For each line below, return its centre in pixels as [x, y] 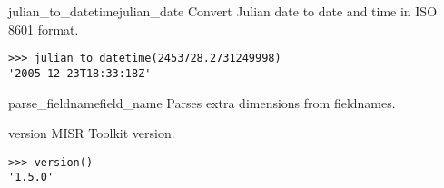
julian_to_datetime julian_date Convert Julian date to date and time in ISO [223, 11]
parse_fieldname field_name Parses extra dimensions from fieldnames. [202, 102]
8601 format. [44, 29]
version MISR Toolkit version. [92, 133]
